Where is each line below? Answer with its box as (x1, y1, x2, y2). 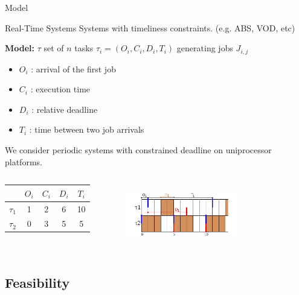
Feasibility (5, 273, 70, 291)
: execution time (30, 83, 91, 95)
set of (43, 42, 64, 54)
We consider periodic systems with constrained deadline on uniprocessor (5, 144, 272, 156)
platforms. (5, 155, 42, 168)
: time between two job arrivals (29, 123, 144, 136)
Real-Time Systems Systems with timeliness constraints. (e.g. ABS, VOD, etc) (5, 21, 295, 34)
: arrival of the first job (31, 62, 116, 75)
